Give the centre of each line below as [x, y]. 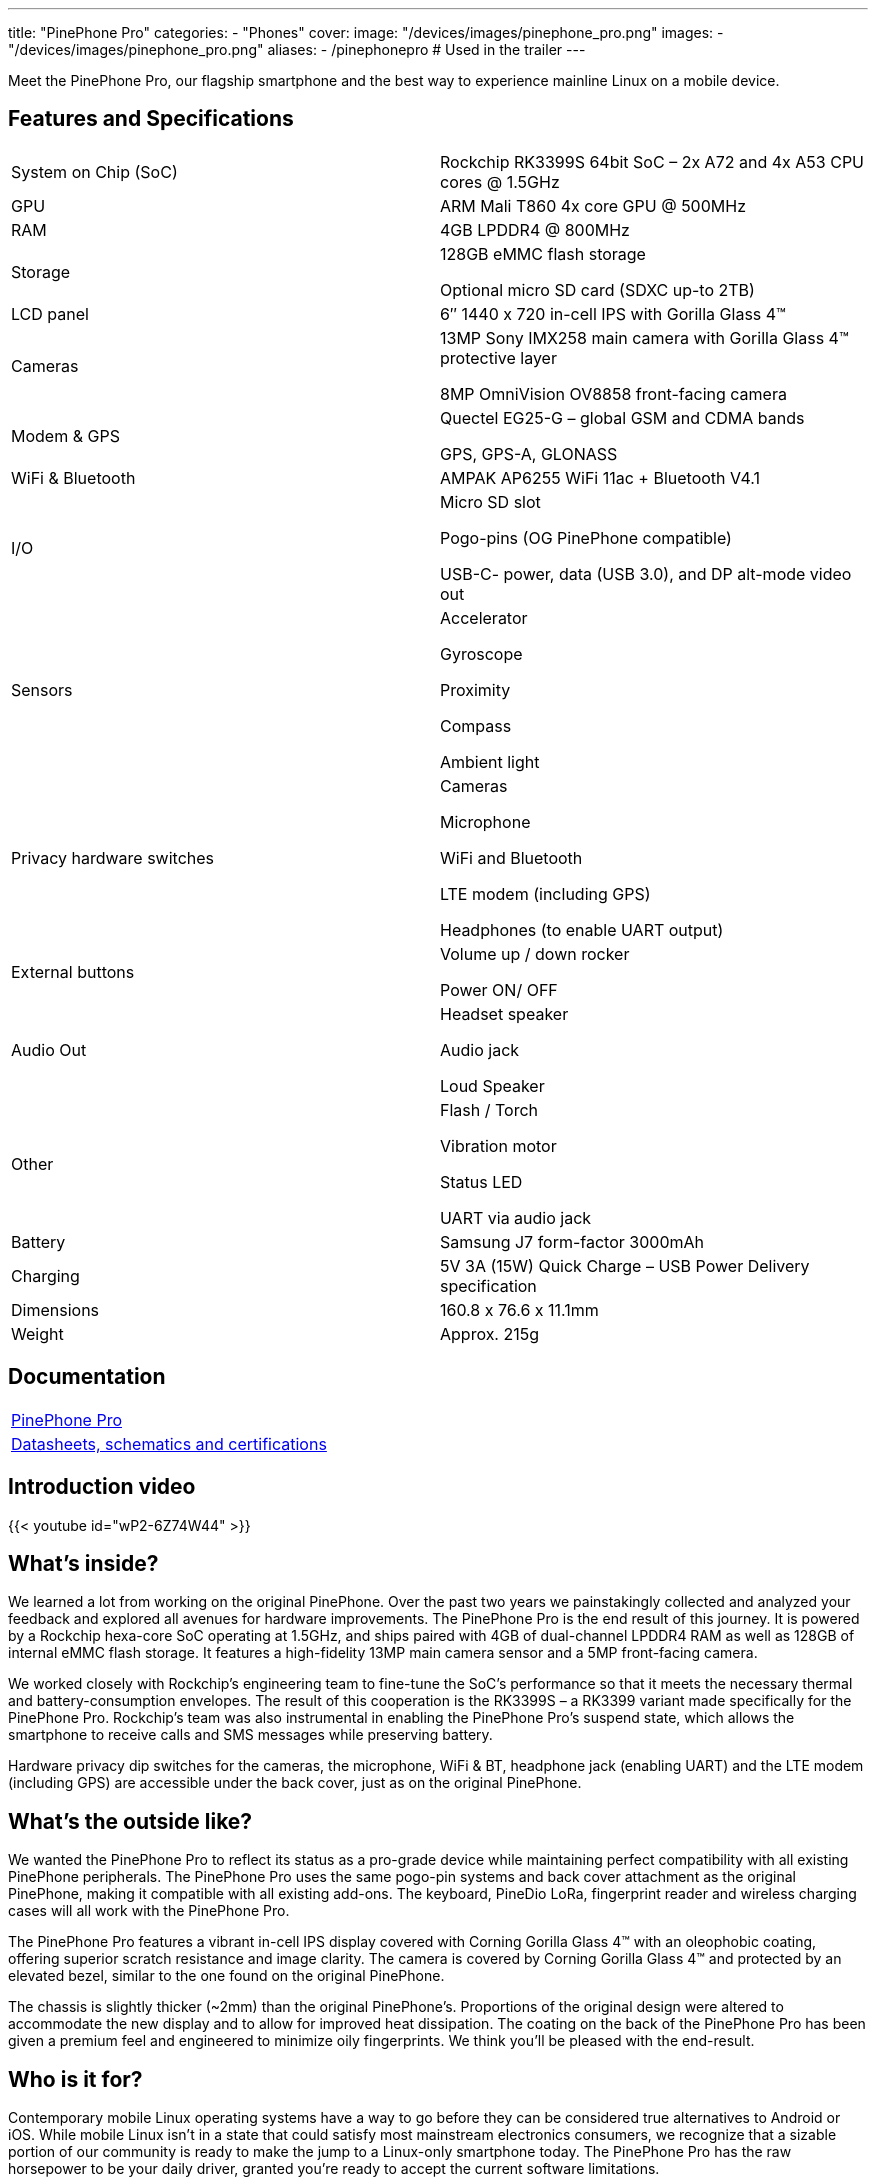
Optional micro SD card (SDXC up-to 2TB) [597, 289]
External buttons [73, 971]
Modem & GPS [65, 435]
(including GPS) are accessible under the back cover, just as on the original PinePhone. [295, 1783]
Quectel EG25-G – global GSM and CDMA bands [622, 417]
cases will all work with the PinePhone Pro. [149, 1911]
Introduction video [102, 1487]
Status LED [481, 1181]
